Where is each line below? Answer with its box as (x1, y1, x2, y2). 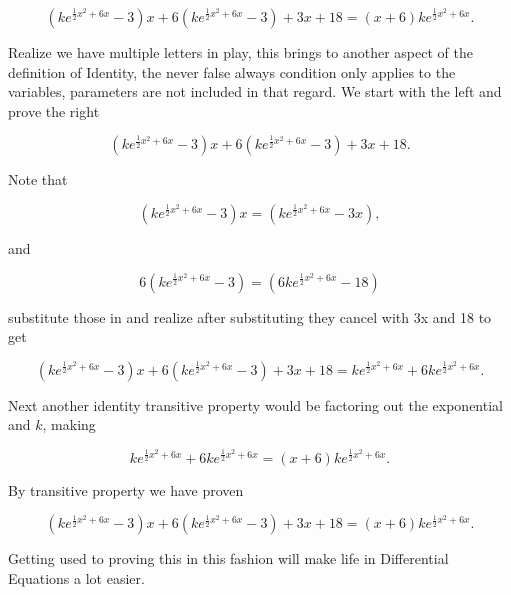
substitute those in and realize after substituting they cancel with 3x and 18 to (8, 306, 492, 327)
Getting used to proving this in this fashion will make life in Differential (8, 548, 449, 569)
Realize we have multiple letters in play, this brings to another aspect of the (8, 42, 473, 62)
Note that (8, 169, 68, 190)
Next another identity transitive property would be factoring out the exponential (8, 394, 503, 415)
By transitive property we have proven (8, 479, 244, 500)
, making (42, 414, 96, 435)
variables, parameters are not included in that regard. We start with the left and (8, 81, 502, 102)
